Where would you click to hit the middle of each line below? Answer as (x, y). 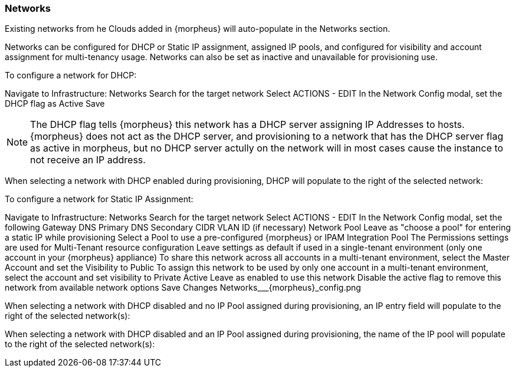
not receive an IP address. (88, 160)
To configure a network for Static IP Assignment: (99, 199)
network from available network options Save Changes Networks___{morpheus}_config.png (183, 288)
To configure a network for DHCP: (71, 75)
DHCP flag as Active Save (55, 104)
